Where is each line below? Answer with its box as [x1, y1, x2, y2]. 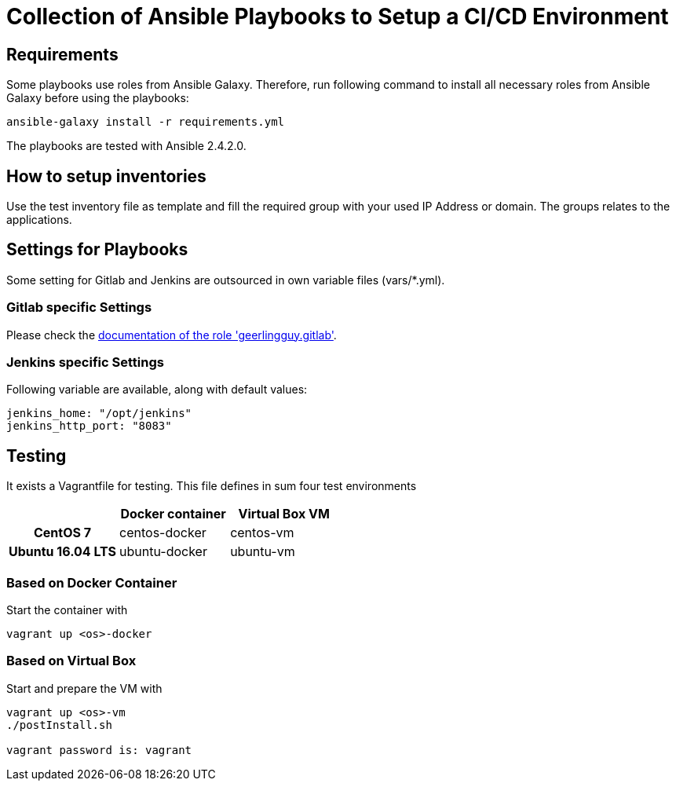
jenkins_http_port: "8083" [6, 419, 172, 433]
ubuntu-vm [230, 544, 295, 560]
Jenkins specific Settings [6, 353, 164, 370]
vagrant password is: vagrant [6, 743, 192, 756]
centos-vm [230, 525, 294, 541]
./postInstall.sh [6, 718, 112, 731]
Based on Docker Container [6, 574, 177, 591]
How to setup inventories [6, 166, 206, 186]
